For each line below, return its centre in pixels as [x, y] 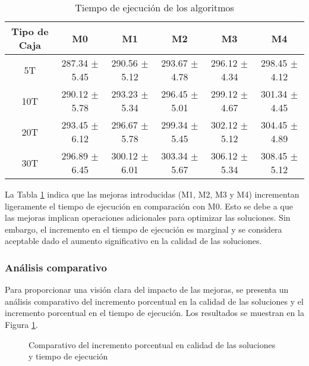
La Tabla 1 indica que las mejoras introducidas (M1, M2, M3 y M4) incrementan [152, 194]
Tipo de [30, 31]
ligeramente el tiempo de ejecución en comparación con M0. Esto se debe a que [149, 206]
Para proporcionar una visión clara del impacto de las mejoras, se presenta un [147, 290]
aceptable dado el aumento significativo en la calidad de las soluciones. [133, 241]
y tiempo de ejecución [68, 356]
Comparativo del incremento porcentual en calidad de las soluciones [152, 344]
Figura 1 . [21, 324]
